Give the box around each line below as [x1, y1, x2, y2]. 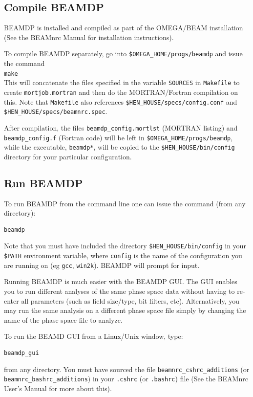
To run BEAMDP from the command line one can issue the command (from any [4, 198, 246, 208]
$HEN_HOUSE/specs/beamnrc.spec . [4, 106, 107, 116]
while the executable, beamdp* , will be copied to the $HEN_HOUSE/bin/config [4, 142, 235, 152]
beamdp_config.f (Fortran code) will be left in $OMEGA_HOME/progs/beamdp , [4, 132, 233, 142]
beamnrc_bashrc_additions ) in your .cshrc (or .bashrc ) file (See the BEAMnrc [4, 374, 248, 384]
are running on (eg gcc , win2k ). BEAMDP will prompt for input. [4, 260, 200, 270]
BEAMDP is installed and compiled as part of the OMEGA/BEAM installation [4, 22, 243, 33]
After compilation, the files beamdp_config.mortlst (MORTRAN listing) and [4, 122, 238, 132]
